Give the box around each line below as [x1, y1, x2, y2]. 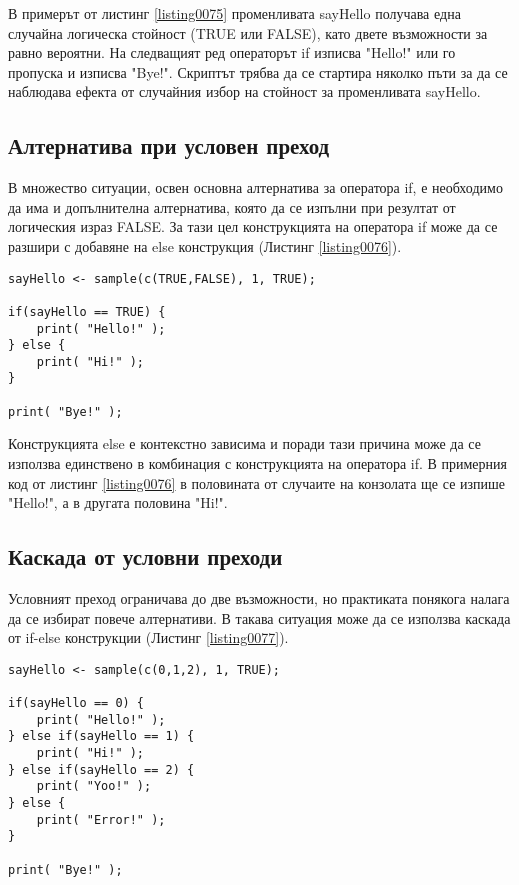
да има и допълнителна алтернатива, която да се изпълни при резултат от [8, 196, 456, 217]
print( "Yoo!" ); [36, 779, 152, 794]
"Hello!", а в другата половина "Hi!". [8, 492, 228, 513]
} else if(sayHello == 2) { [8, 762, 195, 777]
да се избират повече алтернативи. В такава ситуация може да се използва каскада [8, 607, 511, 628]
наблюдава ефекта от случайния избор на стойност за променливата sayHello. [8, 81, 481, 102]
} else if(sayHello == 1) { [8, 729, 195, 744]
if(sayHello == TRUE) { [8, 304, 166, 319]
